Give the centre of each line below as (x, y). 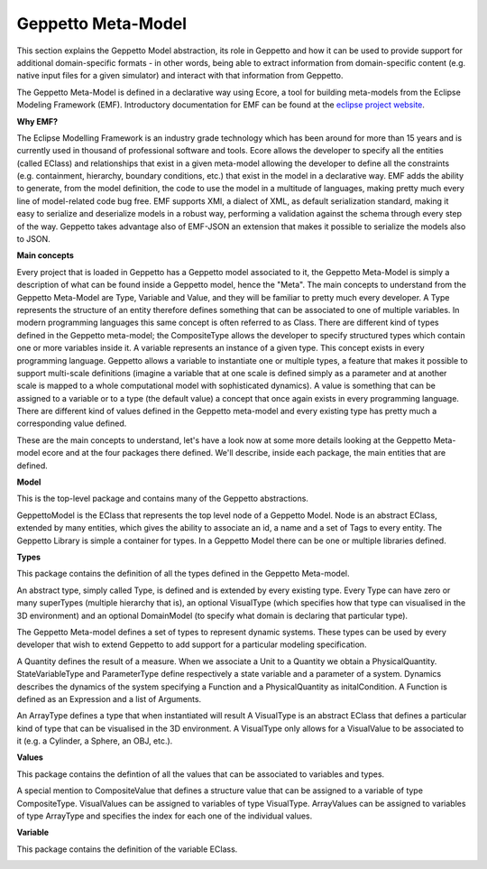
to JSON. (34, 239)
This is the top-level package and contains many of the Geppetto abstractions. (162, 499)
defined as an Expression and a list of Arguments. (109, 698)
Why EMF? (37, 121)
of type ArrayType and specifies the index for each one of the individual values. (165, 816)
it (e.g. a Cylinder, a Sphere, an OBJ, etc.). (95, 741)
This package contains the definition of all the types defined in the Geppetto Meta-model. (183, 574)
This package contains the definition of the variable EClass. (127, 849)
